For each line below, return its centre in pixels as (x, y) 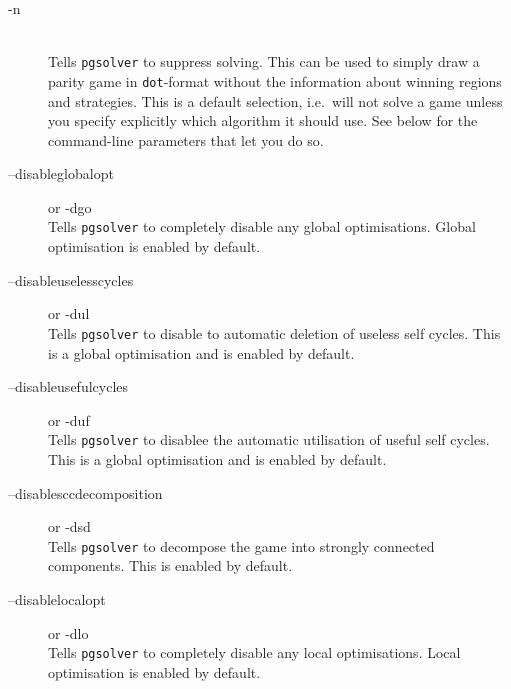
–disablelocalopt (57, 599)
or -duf (69, 419)
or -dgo (70, 206)
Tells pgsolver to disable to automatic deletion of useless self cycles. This (274, 332)
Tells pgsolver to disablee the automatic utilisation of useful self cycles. (269, 439)
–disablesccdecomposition (85, 492)
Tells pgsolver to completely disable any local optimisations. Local (254, 652)
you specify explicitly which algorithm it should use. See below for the (263, 120)
